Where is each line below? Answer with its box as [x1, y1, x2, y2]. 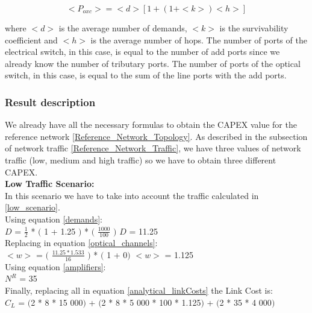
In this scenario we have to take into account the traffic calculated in [5, 189, 259, 201]
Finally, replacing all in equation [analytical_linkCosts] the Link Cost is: [5, 283, 273, 296]
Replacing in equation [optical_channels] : [5, 236, 158, 249]
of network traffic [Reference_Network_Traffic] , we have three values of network [5, 142, 301, 154]
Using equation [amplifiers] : [5, 260, 106, 273]
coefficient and [5, 33, 58, 46]
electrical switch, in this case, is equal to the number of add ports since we [5, 45, 280, 58]
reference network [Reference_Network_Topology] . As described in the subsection [5, 130, 308, 142]
